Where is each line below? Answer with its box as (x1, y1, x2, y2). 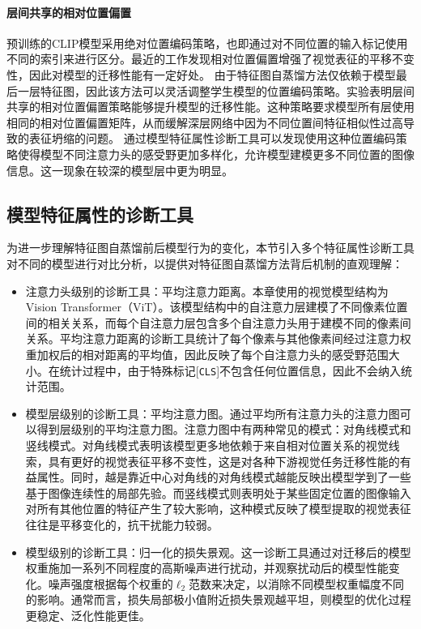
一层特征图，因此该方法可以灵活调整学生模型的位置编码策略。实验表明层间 (17, 82, 415, 99)
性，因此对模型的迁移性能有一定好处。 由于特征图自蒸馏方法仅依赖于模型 (6, 66, 396, 83)
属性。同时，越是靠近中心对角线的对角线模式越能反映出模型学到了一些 (36, 469, 411, 486)
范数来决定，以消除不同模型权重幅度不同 (189, 575, 405, 592)
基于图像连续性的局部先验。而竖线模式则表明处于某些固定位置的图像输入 (25, 484, 411, 501)
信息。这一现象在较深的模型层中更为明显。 (6, 161, 233, 178)
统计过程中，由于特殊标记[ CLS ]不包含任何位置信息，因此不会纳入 (59, 362, 402, 379)
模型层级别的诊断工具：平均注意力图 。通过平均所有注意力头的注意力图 (25, 404, 400, 421)
